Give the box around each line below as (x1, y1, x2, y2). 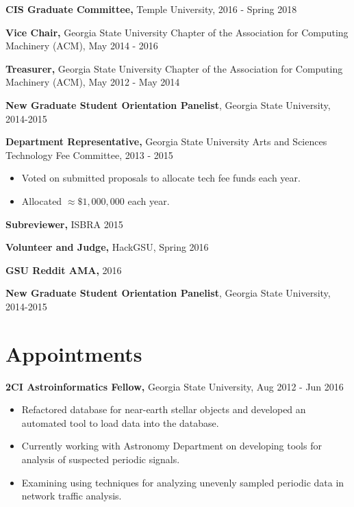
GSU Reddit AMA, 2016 (5, 262, 122, 277)
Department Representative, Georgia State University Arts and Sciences (5, 134, 327, 149)
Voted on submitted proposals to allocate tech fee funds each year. (21, 171, 301, 185)
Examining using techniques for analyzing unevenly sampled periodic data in (21, 475, 344, 489)
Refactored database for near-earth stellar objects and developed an (21, 402, 306, 417)
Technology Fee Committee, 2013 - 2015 (5, 147, 173, 162)
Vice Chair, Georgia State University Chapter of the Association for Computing (5, 25, 349, 39)
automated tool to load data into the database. (21, 415, 219, 430)
